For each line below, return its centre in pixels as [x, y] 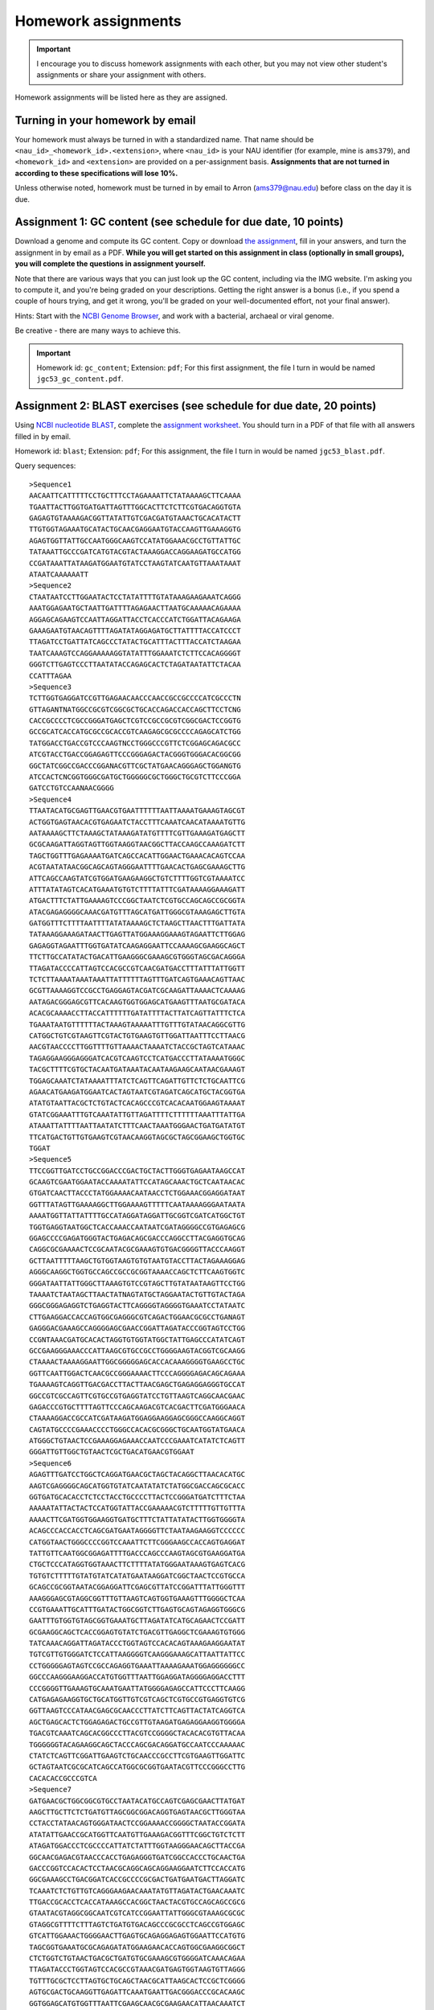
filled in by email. [43, 436]
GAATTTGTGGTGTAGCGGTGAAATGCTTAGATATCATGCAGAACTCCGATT [137, 1621]
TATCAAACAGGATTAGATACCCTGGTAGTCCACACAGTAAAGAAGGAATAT [137, 1643]
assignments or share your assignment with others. [121, 75]
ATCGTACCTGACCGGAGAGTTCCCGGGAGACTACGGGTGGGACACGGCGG [135, 755]
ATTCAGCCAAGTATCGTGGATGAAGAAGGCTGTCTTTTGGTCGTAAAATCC [137, 878]
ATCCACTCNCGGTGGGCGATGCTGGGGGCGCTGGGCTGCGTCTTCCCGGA [135, 777]
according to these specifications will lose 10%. [96, 173]
